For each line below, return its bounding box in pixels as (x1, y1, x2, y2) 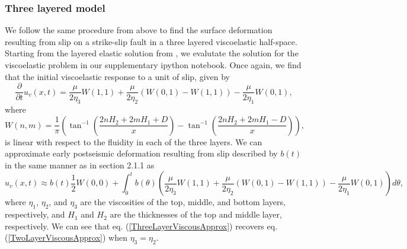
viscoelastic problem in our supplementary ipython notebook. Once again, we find (5, 59, 302, 71)
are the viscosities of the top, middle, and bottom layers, (80, 196, 286, 208)
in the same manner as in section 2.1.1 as (5, 158, 155, 171)
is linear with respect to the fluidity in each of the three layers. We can (5, 135, 262, 148)
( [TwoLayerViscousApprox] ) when (5, 231, 127, 244)
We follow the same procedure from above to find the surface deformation (5, 24, 273, 36)
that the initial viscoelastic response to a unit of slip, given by (5, 70, 230, 82)
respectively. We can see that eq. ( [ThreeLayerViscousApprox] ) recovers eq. (5, 219, 278, 232)
